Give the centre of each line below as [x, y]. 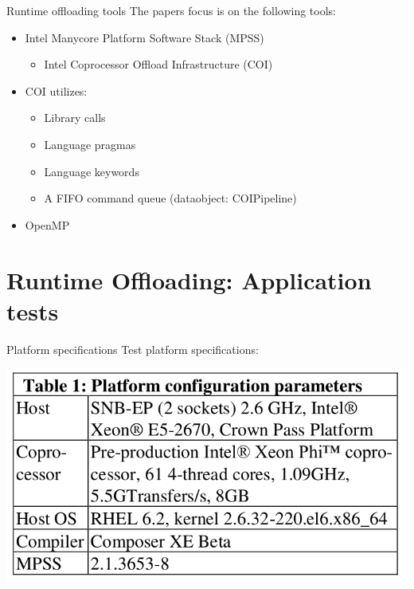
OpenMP [47, 224]
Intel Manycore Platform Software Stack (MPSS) [145, 37]
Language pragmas [90, 144]
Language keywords [92, 171]
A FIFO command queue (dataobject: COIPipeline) [170, 198]
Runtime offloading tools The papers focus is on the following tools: [172, 10]
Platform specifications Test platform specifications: [133, 349]
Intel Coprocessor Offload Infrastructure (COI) [158, 64]
